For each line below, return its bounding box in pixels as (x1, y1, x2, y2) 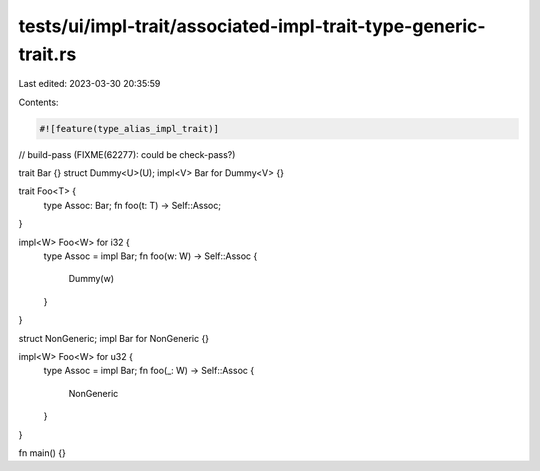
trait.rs (18, 43, 77, 65)
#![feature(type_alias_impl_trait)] (39, 123, 220, 134)
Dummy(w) (68, 273, 115, 285)
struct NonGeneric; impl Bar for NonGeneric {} (18, 332, 210, 344)
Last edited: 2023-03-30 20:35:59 (18, 78, 161, 90)
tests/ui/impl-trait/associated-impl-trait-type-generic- (18, 15, 486, 37)
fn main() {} (18, 446, 67, 459)
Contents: (18, 96, 59, 108)
